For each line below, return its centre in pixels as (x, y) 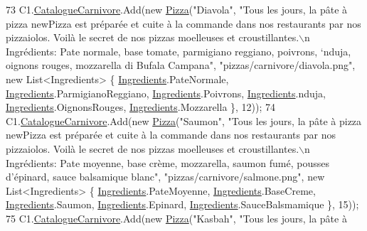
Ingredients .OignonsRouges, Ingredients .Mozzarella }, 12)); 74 (141, 107)
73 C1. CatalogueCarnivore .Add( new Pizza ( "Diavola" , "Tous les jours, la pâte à (177, 9)
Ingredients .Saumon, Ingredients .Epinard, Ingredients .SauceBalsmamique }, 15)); (182, 204)
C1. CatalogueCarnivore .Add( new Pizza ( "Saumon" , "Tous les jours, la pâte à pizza (184, 120)
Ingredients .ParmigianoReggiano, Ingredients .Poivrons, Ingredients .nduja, (166, 93)
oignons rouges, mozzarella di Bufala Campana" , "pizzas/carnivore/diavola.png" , (181, 65)
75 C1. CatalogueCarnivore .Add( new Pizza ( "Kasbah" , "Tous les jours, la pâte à (176, 218)
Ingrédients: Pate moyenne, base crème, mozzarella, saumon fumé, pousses (167, 162)
